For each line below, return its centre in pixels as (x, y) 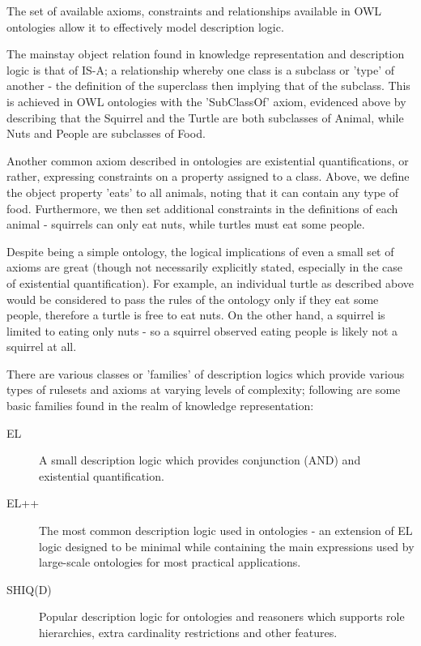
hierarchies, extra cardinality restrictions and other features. (188, 632)
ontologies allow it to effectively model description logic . (145, 26)
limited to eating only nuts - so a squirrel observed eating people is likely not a (202, 330)
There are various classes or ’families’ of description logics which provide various (206, 373)
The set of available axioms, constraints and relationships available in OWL (194, 11)
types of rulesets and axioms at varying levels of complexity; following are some (204, 389)
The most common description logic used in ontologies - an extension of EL (226, 530)
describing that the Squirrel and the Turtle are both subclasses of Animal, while (205, 117)
